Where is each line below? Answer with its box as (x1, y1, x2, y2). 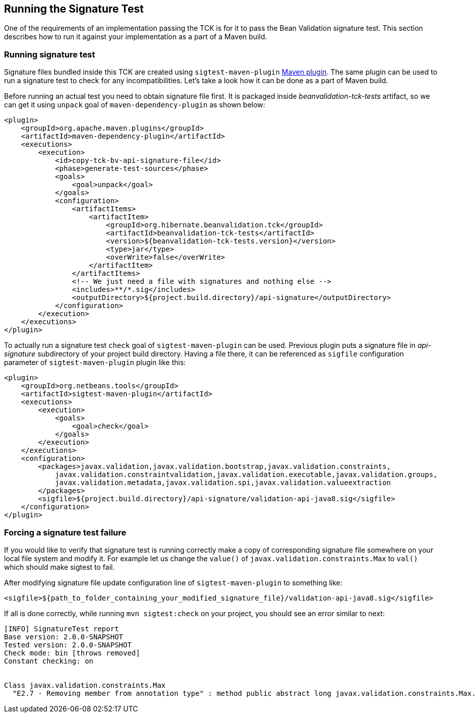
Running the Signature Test (4, 3, 144, 15)
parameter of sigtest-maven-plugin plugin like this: (4, 358, 186, 367)
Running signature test (4, 49, 95, 59)
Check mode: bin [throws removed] (4, 648, 140, 657)
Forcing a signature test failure (4, 527, 127, 537)
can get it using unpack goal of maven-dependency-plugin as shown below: (4, 100, 265, 109)
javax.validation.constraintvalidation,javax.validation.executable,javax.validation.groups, (55, 470, 438, 479)
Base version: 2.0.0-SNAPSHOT (4, 632, 124, 641)
